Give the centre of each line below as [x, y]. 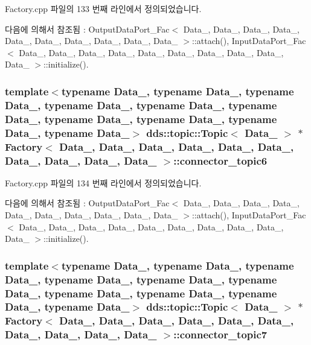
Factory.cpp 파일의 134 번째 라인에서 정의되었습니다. [103, 182]
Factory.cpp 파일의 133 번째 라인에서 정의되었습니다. [103, 8]
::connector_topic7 [220, 334]
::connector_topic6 [220, 160]
